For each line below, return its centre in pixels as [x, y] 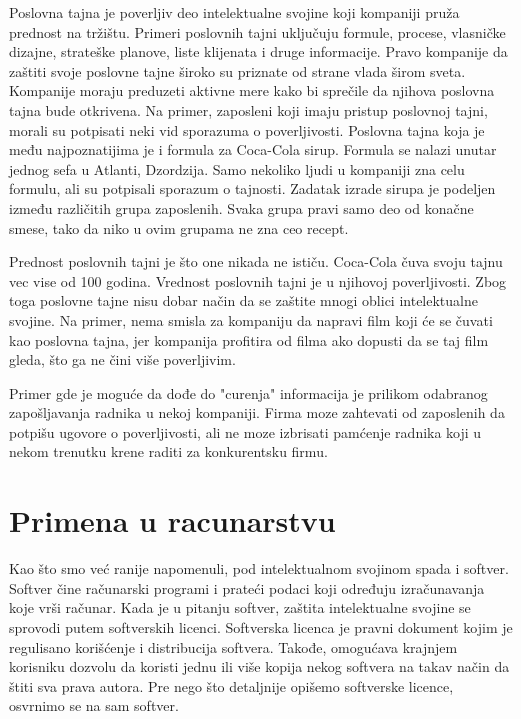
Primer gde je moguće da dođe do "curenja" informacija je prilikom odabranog [248, 392]
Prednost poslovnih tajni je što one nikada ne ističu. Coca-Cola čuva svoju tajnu [256, 261]
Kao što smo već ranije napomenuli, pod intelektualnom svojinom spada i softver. [259, 568]
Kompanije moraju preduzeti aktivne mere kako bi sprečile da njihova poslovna [252, 90]
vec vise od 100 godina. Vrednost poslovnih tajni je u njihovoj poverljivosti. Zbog [258, 280]
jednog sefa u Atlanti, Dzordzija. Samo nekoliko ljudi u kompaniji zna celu [237, 168]
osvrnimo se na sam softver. [94, 705]
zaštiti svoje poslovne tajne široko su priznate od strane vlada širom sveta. [237, 70]
